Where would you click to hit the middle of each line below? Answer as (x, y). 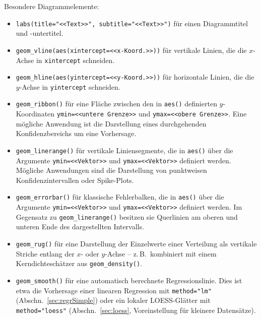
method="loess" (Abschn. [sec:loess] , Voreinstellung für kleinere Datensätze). (136, 310)
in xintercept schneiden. (75, 60)
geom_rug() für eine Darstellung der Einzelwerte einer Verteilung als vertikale (136, 244)
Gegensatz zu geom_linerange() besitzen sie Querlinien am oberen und (127, 216)
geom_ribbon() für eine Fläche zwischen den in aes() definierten (116, 104)
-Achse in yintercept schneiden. (70, 86)
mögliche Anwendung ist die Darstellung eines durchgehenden (111, 123)
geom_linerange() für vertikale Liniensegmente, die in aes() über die (124, 150)
